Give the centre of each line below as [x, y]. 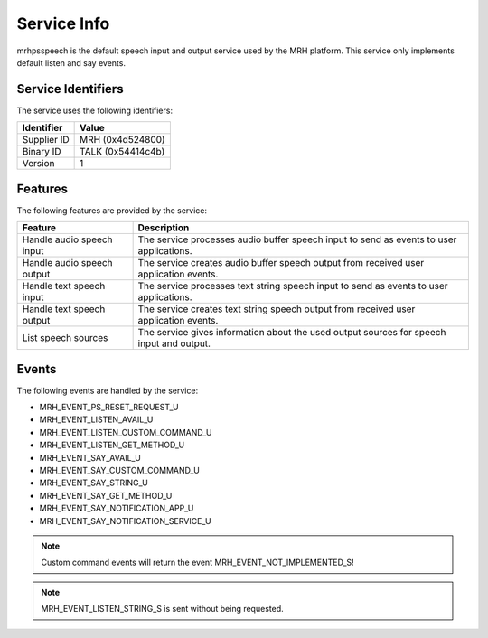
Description [164, 228]
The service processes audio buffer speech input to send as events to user [297, 239]
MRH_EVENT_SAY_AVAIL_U [90, 457]
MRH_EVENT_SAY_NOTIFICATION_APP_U [117, 508]
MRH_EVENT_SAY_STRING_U [94, 483]
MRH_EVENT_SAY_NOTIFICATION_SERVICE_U [125, 521]
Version [38, 164]
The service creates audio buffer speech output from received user [281, 263]
